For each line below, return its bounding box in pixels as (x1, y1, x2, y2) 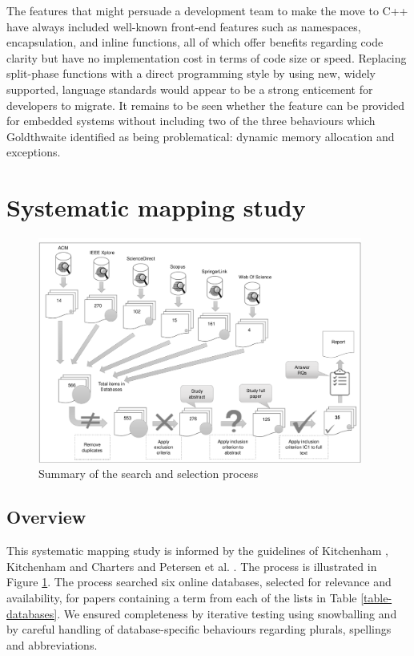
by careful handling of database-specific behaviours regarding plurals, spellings (6, 621, 392, 638)
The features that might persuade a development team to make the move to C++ (6, 2, 408, 18)
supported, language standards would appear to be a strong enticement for (6, 80, 373, 97)
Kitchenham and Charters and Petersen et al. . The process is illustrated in (6, 557, 377, 574)
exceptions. (6, 144, 61, 160)
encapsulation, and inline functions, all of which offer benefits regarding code (6, 34, 384, 51)
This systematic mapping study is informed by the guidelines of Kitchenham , (6, 542, 388, 559)
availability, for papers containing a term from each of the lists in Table (6, 589, 357, 605)
